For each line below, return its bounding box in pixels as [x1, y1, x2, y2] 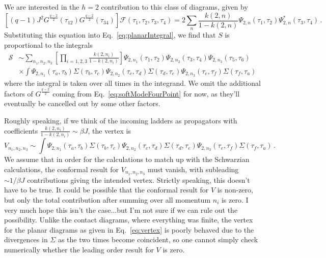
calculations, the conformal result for [4, 164, 119, 174]
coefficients [4, 125, 38, 136]
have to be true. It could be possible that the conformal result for [4, 184, 209, 195]
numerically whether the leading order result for [4, 244, 154, 254]
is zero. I [221, 194, 249, 205]
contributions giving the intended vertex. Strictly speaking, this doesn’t [27, 174, 250, 185]
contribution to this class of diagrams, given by [101, 2, 248, 12]
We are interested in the [4, 2, 79, 12]
